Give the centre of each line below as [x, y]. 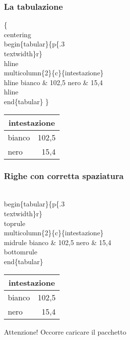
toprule [15, 223]
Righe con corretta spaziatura [64, 176]
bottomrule [21, 252]
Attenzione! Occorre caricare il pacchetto [65, 331]
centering [18, 34]
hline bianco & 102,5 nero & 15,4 [54, 82]
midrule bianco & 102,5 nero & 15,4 [58, 242]
